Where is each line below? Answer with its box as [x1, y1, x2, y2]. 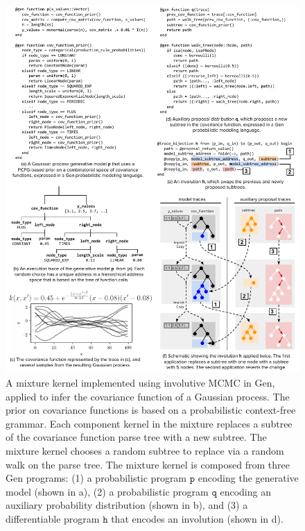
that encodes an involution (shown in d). [111, 512, 284, 525]
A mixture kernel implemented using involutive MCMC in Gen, [6, 376, 275, 390]
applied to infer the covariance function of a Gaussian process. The [6, 389, 290, 403]
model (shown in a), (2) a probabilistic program [6, 484, 209, 498]
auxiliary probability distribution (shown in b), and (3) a [6, 498, 248, 512]
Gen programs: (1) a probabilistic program [6, 471, 187, 485]
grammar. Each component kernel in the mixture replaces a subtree [6, 416, 293, 430]
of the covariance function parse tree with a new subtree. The [6, 430, 267, 444]
